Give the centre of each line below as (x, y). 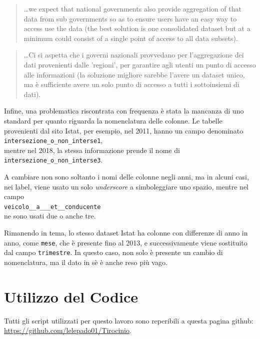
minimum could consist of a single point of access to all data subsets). (131, 38)
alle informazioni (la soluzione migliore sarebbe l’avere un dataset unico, (134, 74)
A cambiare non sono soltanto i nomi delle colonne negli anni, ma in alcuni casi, (126, 177)
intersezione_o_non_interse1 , (53, 140)
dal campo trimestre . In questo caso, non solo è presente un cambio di (113, 252)
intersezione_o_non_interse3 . (53, 160)
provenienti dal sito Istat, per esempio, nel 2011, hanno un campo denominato (124, 130)
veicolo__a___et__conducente (52, 207)
